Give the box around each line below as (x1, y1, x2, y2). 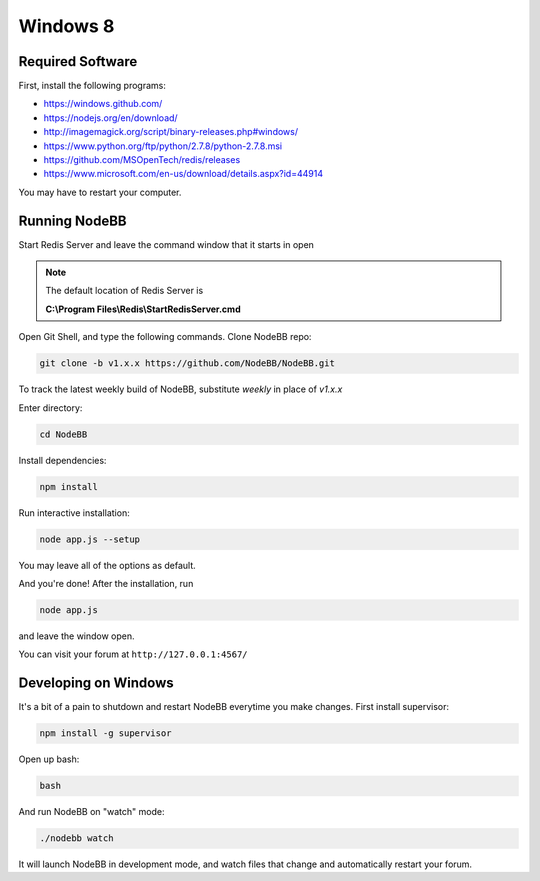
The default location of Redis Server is (45, 285, 204, 297)
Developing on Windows (18, 675, 174, 692)
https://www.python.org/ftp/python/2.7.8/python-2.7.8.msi (43, 140, 283, 152)
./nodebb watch (39, 833, 114, 844)
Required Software (18, 53, 138, 70)
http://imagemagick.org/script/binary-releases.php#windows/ (43, 126, 299, 138)
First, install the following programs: (18, 80, 167, 92)
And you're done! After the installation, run (18, 577, 194, 589)
